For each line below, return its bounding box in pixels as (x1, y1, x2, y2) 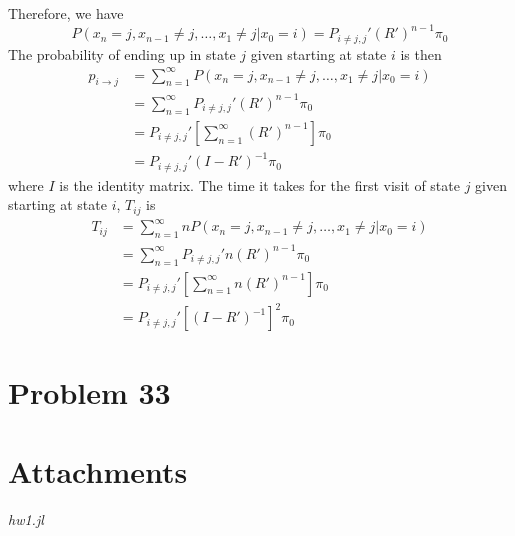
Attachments (8, 450, 188, 491)
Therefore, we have (8, 3, 124, 23)
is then (400, 43, 442, 64)
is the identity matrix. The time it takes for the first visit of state (59, 174, 460, 195)
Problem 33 (8, 372, 171, 413)
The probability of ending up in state (8, 43, 236, 64)
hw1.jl (8, 508, 44, 529)
